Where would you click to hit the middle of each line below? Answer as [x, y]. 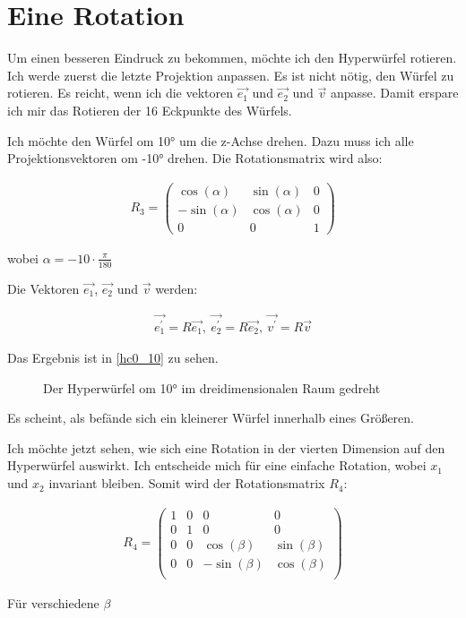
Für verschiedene [53, 602]
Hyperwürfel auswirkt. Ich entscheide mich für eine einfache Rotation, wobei [217, 465]
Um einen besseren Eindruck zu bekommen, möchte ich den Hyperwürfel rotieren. [232, 58]
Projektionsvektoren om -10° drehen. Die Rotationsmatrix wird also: [195, 158]
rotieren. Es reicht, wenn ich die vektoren [121, 93]
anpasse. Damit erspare [394, 93]
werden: [177, 288]
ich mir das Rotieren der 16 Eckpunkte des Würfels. [150, 110]
